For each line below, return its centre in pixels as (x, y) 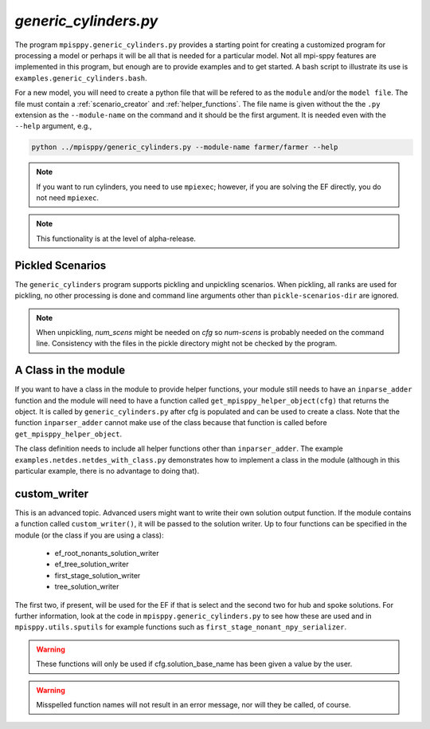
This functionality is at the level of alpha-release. (116, 238)
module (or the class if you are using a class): (90, 535)
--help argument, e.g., (53, 126)
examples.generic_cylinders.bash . (81, 78)
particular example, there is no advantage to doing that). (107, 471)
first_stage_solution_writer (98, 575)
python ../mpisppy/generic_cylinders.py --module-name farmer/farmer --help (185, 147)
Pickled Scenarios (61, 265)
